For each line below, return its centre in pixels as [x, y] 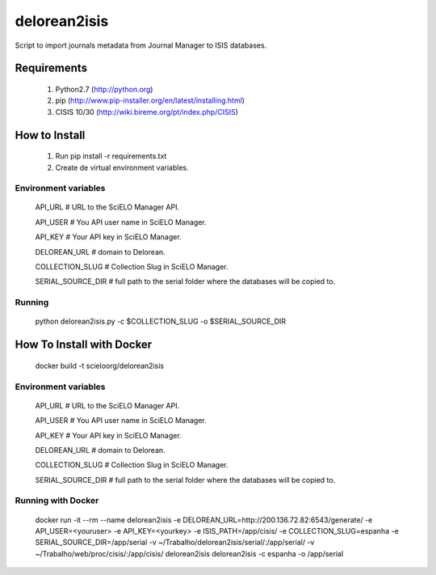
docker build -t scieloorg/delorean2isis [100, 366]
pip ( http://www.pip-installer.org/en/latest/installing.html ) [150, 100]
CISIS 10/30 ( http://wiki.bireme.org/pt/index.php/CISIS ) [147, 112]
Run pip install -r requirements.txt [111, 156]
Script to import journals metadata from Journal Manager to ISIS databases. [141, 45]
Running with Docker [57, 501]
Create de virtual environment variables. [122, 167]
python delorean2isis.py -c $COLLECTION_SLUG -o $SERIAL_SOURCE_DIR [161, 321]
